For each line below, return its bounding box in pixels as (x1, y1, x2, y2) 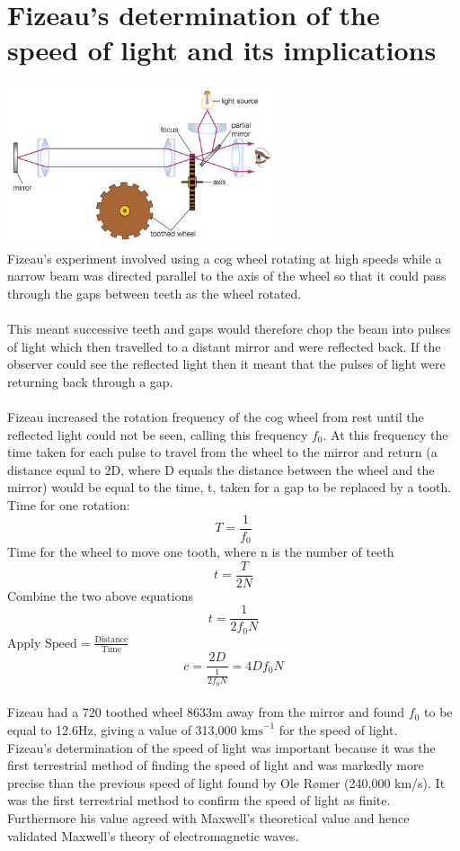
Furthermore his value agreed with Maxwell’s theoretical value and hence (7, 808, 410, 827)
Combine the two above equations (7, 586, 193, 605)
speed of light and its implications (7, 31, 437, 68)
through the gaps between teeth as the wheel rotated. (7, 283, 302, 302)
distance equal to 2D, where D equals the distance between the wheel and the (7, 460, 435, 479)
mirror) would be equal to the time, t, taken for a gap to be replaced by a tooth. (7, 478, 452, 497)
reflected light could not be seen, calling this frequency (7, 425, 308, 443)
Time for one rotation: (7, 495, 130, 514)
